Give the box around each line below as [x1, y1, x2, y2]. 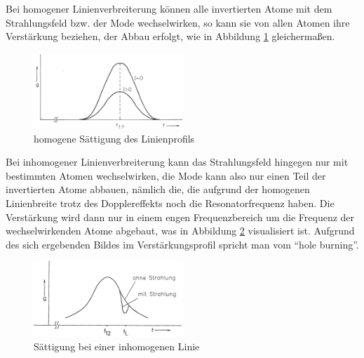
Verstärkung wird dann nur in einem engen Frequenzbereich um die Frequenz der [6, 209, 355, 224]
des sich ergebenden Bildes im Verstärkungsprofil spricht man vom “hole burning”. [6, 237, 359, 251]
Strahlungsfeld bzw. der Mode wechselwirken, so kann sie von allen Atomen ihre [6, 15, 350, 29]
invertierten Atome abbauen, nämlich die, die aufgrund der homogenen [6, 182, 310, 197]
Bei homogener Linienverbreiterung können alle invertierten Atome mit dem [6, 1, 332, 15]
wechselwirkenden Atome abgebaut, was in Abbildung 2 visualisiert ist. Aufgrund [6, 223, 355, 238]
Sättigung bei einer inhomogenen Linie [34, 339, 200, 354]
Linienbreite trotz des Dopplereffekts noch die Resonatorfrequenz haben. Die [6, 196, 335, 211]
